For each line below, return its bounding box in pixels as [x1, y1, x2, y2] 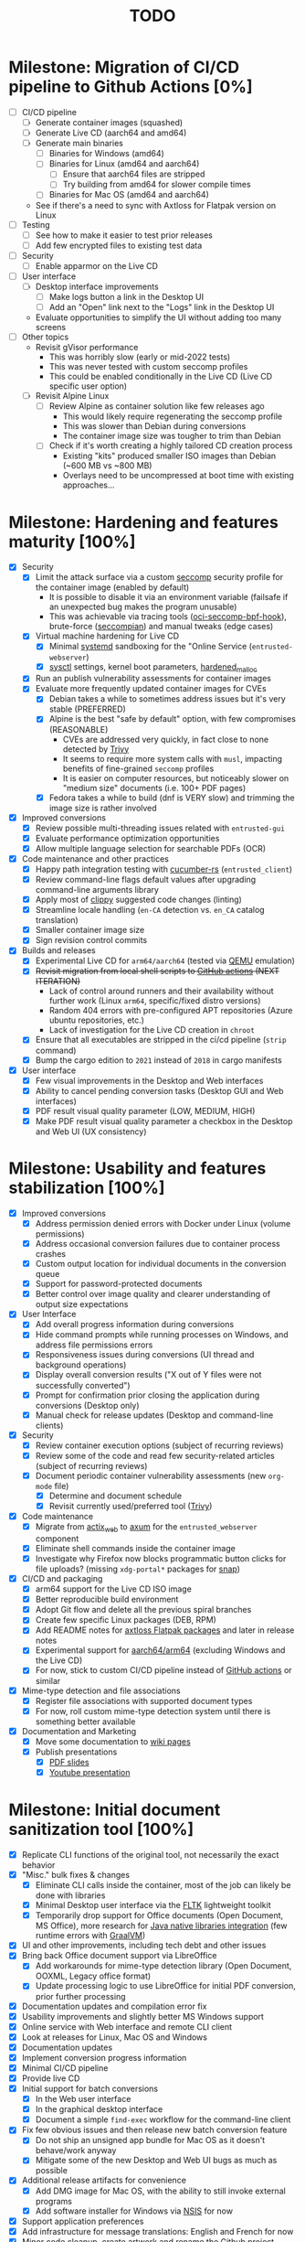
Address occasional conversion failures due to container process [35, 1238, 280, 1249]
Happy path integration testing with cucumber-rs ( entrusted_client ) [35, 864, 293, 874]
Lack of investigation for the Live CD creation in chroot [48, 1024, 255, 1035]
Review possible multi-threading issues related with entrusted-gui [35, 822, 285, 833]
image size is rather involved [48, 802, 157, 813]
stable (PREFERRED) [48, 703, 127, 714]
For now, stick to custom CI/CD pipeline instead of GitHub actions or [35, 1665, 293, 1676]
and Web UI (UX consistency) [35, 1126, 147, 1137]
